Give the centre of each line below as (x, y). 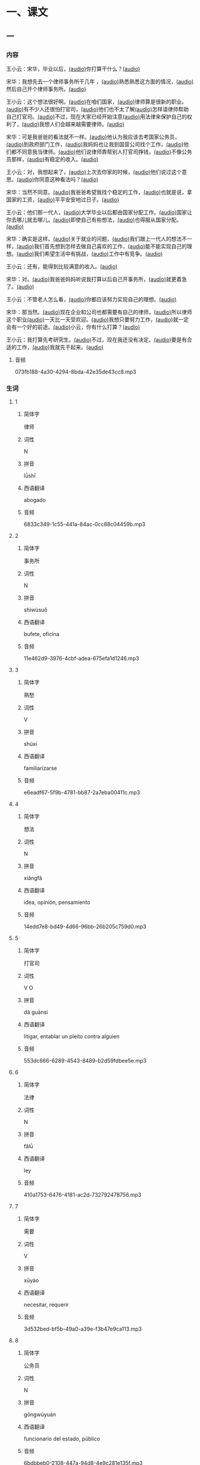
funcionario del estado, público (62, 1439)
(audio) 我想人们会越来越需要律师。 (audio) (73, 124)
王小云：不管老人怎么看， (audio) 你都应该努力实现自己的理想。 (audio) (91, 299)
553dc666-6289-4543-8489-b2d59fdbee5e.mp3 (85, 1061)
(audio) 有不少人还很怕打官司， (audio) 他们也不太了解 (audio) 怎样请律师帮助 (98, 109)
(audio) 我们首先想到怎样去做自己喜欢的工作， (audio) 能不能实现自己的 (102, 246)
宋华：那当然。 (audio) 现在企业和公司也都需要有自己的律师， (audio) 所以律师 (99, 312)
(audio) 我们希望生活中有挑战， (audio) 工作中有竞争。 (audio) (90, 253)
